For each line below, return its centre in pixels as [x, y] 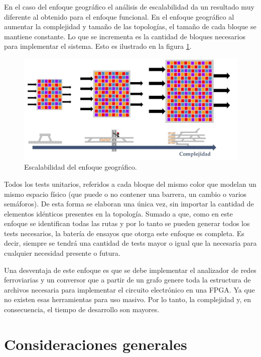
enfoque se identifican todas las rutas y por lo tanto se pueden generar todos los [127, 223]
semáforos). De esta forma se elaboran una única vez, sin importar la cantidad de [129, 204]
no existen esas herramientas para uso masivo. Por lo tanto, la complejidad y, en [127, 299]
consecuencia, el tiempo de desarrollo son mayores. [82, 309]
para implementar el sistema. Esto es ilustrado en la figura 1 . [98, 46]
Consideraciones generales [96, 344]
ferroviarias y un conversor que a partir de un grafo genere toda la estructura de [127, 280]
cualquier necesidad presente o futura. [62, 253]
